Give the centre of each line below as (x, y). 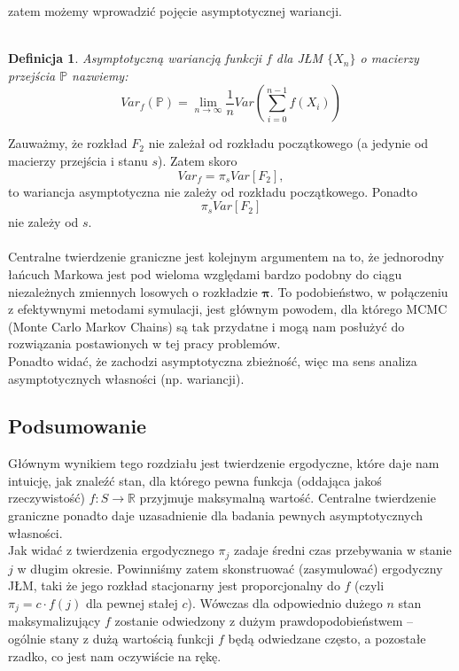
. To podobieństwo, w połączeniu (359, 291)
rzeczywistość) (47, 498)
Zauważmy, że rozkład (68, 143)
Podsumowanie (78, 426)
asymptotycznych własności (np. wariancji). (126, 378)
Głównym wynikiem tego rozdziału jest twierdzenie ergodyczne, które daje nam (224, 463)
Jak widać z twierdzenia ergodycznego (111, 550)
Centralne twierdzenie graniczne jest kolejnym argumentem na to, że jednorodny (226, 257)
